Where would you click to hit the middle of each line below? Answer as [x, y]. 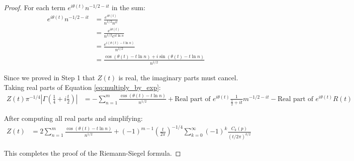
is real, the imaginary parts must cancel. [178, 78]
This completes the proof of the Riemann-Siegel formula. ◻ [92, 153]
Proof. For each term [35, 7]
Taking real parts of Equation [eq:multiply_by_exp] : [82, 87]
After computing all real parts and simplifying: [73, 118]
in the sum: [129, 7]
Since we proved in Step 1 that [50, 78]
